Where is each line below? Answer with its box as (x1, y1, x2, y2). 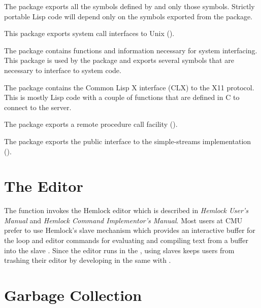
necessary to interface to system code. (4, 64, 121, 75)
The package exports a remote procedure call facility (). (4, 119, 178, 129)
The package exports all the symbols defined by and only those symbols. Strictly (4, 1, 255, 11)
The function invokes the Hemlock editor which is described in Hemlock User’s (4, 205, 248, 216)
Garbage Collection (4, 285, 142, 305)
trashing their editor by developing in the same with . (4, 255, 171, 265)
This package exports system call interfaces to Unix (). (4, 28, 175, 39)
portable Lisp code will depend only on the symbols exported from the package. (4, 11, 253, 21)
